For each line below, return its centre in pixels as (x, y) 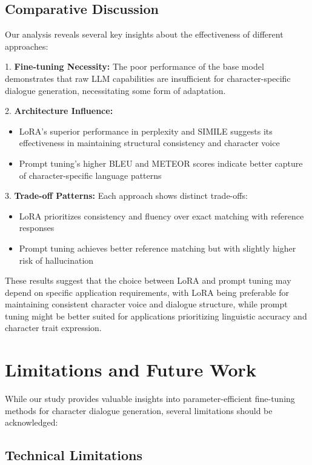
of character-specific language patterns (90, 175)
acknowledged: (32, 422)
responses (37, 228)
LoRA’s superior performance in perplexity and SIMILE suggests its (146, 131)
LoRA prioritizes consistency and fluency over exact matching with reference (161, 216)
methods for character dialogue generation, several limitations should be (139, 410)
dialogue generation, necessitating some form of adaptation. (115, 90)
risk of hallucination (56, 260)
